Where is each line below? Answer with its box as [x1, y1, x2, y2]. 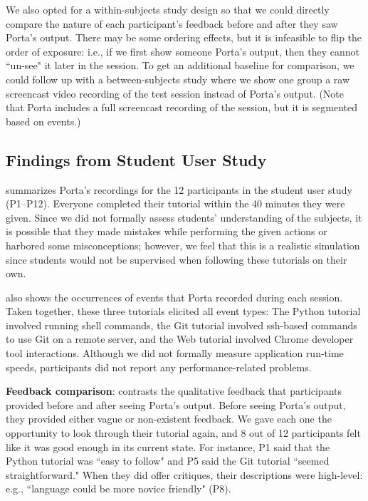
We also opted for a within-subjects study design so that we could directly [6, 2, 330, 16]
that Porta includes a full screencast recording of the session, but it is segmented [6, 100, 358, 115]
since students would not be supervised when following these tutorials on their [6, 252, 347, 267]
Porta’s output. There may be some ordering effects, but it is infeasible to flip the [6, 30, 362, 45]
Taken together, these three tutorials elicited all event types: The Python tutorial [6, 304, 361, 319]
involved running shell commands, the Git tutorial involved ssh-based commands [6, 317, 357, 332]
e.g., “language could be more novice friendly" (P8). [6, 481, 231, 496]
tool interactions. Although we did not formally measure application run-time [6, 346, 344, 361]
